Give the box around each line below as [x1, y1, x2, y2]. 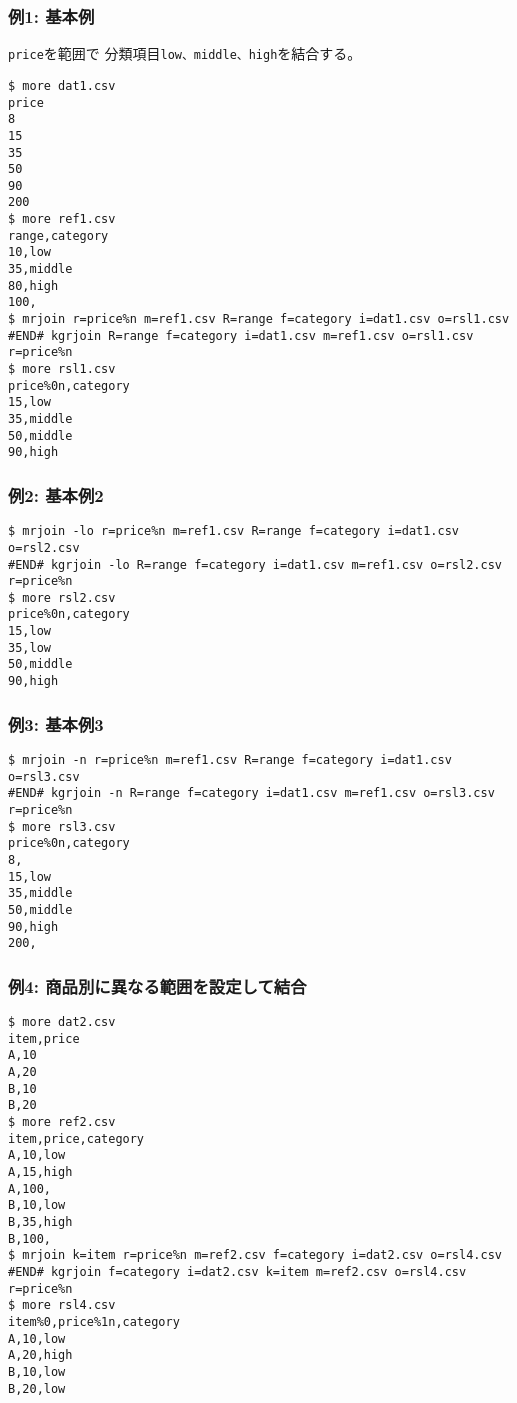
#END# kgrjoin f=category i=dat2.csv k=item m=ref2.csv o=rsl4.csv [8, 1264, 467, 1279]
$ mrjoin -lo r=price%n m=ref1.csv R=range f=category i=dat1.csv [8, 524, 460, 539]
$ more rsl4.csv [8, 1298, 116, 1313]
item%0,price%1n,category [8, 1314, 180, 1329]
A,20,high [8, 1348, 73, 1363]
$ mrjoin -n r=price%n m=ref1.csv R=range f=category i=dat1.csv [8, 752, 452, 767]
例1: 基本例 [8, 3, 95, 28]
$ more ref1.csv [8, 212, 116, 227]
